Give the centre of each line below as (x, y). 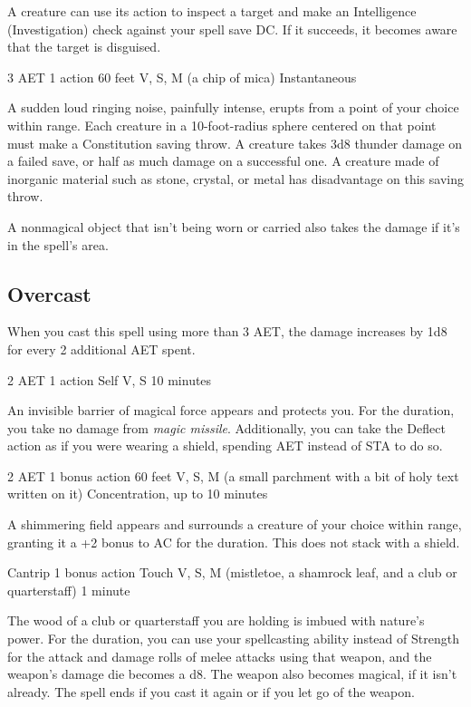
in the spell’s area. (58, 244)
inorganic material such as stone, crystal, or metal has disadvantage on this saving (235, 178)
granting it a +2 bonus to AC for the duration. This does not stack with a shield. (234, 542)
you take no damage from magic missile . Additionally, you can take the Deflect (226, 427)
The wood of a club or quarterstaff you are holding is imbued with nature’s (216, 620)
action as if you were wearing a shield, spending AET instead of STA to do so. (225, 446)
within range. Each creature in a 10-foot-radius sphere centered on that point (222, 125)
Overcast (49, 293)
